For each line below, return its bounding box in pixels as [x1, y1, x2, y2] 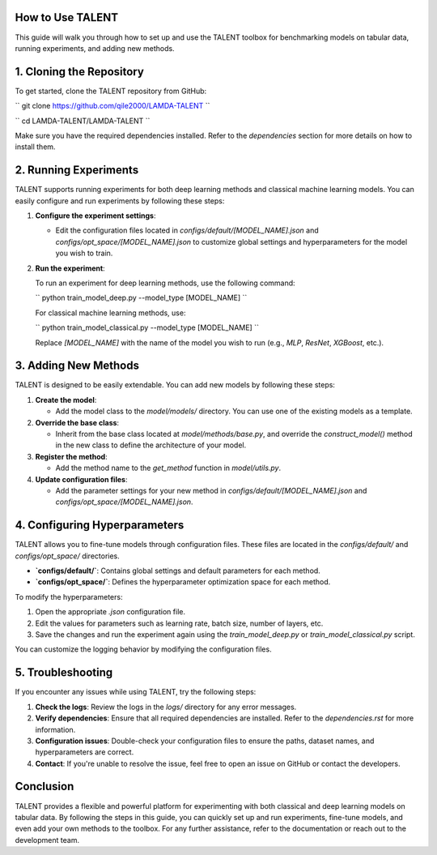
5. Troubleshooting [15, 665, 113, 680]
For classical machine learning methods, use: [35, 308, 186, 318]
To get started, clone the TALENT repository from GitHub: [15, 86, 207, 96]
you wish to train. [55, 248, 113, 259]
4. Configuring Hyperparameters [15, 519, 185, 532]
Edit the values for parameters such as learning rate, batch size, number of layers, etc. [35, 618, 324, 628]
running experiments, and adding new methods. [15, 43, 175, 53]
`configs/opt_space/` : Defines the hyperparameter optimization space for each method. [35, 577, 331, 587]
